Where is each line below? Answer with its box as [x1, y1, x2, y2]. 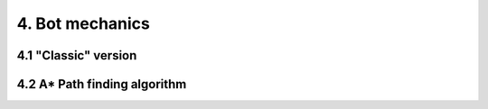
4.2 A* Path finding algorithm [16, 77, 187, 92]
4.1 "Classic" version [16, 48, 137, 63]
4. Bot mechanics [16, 14, 151, 33]
